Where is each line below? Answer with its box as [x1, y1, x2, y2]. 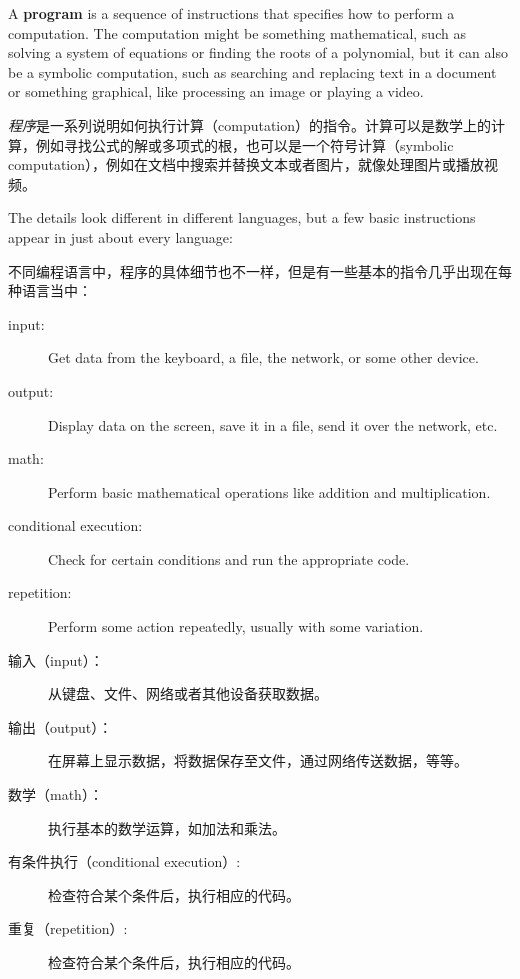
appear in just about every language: [8, 226, 233, 247]
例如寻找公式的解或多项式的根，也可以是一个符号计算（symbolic [35, 134, 454, 155]
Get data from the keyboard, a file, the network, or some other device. [48, 347, 479, 368]
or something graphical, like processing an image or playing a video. [8, 81, 424, 102]
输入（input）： [8, 649, 104, 670]
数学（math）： [8, 784, 103, 805]
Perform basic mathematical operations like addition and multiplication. [48, 481, 491, 502]
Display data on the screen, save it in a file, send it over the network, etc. [48, 414, 498, 435]
